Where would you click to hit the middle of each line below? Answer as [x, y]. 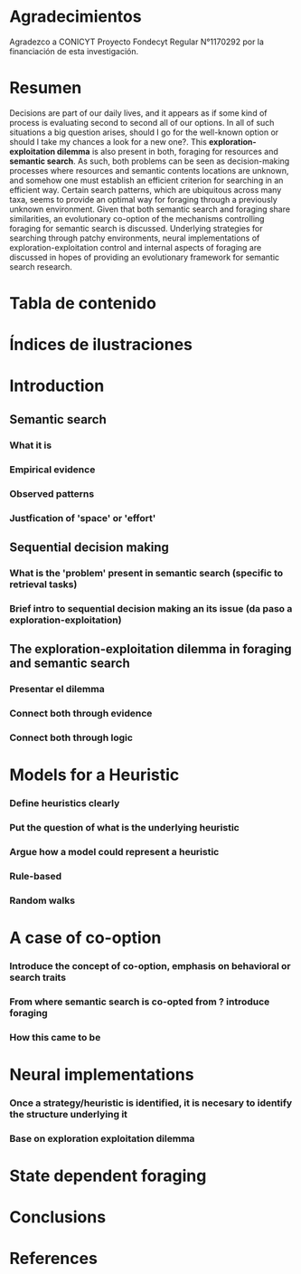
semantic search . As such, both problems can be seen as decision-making [150, 161]
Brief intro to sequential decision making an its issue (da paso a [151, 608]
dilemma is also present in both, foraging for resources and [168, 151]
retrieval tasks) [43, 584]
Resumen [46, 88]
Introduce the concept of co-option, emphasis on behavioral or [150, 965]
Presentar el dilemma [57, 689]
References [53, 1259]
